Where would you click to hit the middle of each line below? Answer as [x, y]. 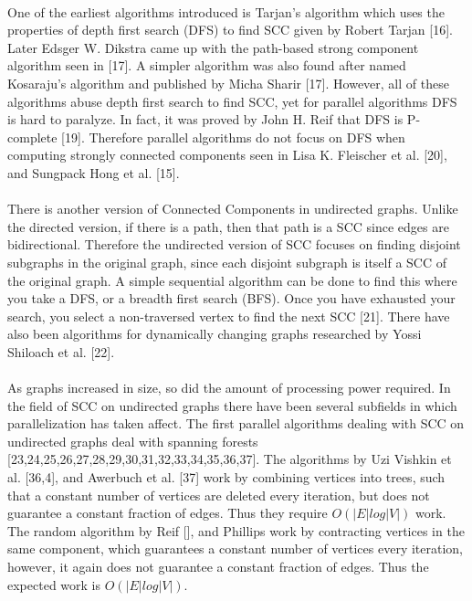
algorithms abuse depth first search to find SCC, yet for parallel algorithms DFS [232, 101]
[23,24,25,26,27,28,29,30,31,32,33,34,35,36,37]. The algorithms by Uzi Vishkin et [230, 459]
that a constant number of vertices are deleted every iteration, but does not [219, 495]
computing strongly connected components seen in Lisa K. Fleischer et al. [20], [227, 155]
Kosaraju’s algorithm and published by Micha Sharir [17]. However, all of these [228, 83]
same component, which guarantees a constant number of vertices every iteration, [236, 548]
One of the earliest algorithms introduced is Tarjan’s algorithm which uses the [226, 11]
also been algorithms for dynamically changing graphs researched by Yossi [215, 334]
